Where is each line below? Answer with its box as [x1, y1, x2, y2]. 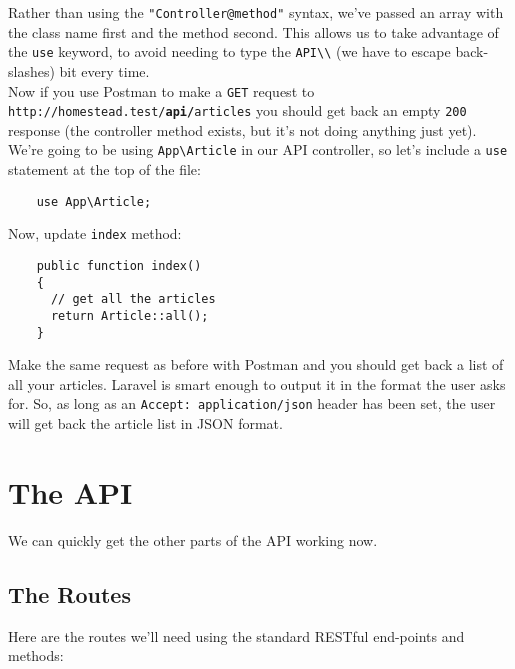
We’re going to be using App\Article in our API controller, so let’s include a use [8, 139, 508, 160]
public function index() [36, 258, 202, 273]
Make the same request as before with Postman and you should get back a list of [8, 354, 504, 375]
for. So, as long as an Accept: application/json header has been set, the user [8, 393, 496, 414]
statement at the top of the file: [8, 159, 201, 180]
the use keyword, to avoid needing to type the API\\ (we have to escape [8, 41, 451, 62]
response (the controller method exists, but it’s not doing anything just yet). [8, 119, 477, 140]
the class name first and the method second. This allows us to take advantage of [8, 21, 499, 42]
